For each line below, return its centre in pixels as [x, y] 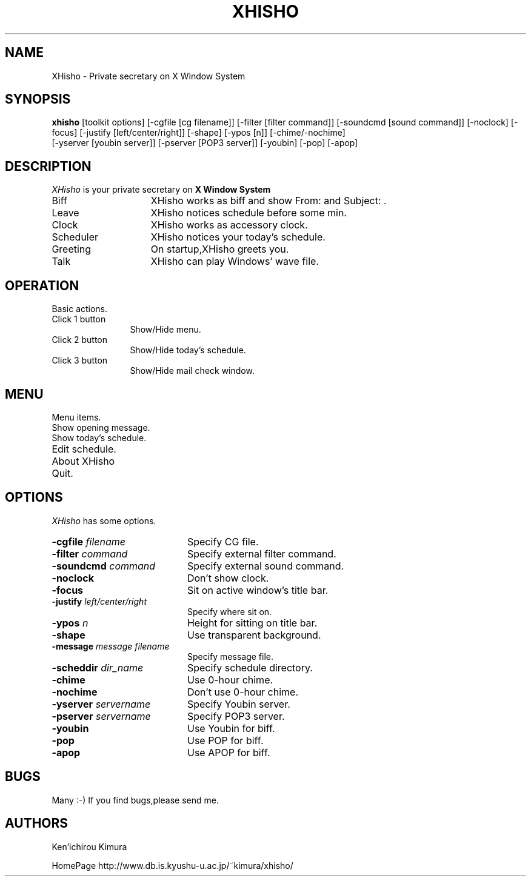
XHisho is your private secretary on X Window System [161, 190]
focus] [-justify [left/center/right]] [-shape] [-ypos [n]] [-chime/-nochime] [199, 133]
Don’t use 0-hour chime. [243, 692]
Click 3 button [80, 361]
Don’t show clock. [228, 578]
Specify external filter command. [262, 554]
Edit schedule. [84, 449]
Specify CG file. [223, 541]
